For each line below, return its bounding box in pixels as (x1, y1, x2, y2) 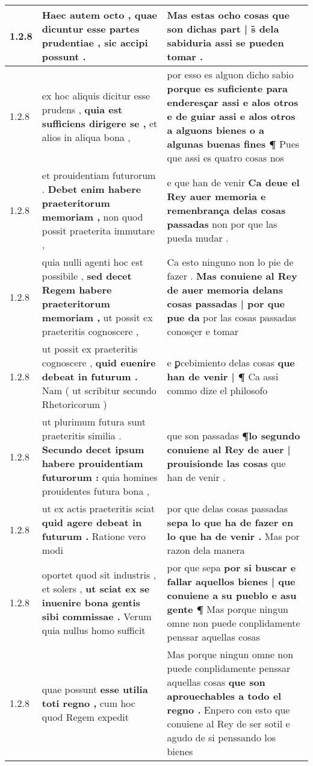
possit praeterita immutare (42, 224, 155, 237)
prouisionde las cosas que (167, 456, 286, 470)
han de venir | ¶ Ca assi (167, 369, 279, 383)
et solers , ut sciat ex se (42, 581, 150, 595)
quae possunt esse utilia (42, 682, 148, 696)
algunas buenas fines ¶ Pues (167, 137, 300, 151)
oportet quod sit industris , (42, 567, 156, 582)
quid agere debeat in (42, 515, 142, 529)
